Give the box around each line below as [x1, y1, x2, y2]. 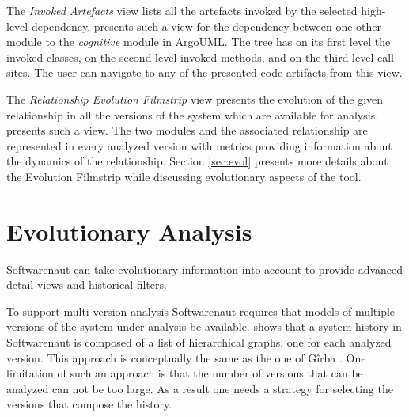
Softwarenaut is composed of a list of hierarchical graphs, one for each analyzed [6, 334, 392, 351]
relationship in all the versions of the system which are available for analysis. [6, 106, 379, 123]
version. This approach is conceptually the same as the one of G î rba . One [6, 349, 366, 366]
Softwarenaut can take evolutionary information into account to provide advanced [6, 260, 403, 277]
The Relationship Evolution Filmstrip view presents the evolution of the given [6, 90, 384, 107]
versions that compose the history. [6, 396, 172, 412]
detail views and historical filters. [6, 276, 167, 293]
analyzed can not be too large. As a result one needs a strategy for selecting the [6, 380, 393, 396]
